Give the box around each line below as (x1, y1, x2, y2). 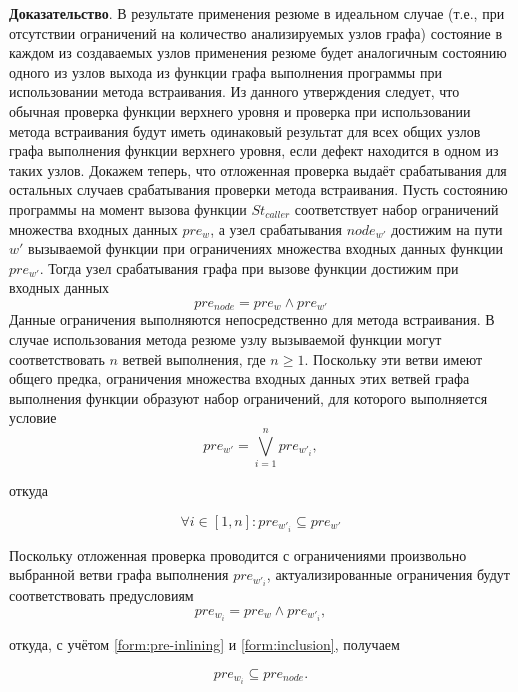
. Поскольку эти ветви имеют (304, 348, 483, 369)
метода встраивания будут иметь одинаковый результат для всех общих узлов (9, 120, 481, 141)
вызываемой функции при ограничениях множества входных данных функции (28, 238, 503, 259)
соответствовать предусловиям (9, 585, 194, 606)
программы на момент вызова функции (9, 198, 247, 219)
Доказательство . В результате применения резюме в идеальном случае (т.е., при (9, 3, 505, 23)
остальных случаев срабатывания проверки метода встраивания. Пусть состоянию (9, 179, 508, 200)
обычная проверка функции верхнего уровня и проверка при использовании (9, 100, 471, 121)
